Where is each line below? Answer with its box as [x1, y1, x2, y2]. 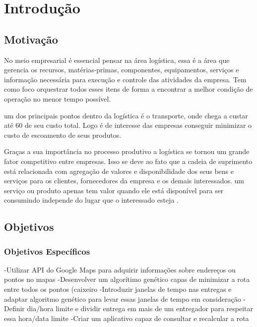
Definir [4, 303, 25, 314]
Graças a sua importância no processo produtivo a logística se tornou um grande [4, 146, 250, 157]
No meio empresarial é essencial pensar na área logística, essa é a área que [4, 54, 230, 65]
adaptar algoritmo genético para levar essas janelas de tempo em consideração [4, 293, 241, 304]
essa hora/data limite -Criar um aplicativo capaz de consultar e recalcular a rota [4, 313, 249, 323]
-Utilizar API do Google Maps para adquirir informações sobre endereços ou [4, 264, 236, 274]
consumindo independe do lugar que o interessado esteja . [4, 195, 179, 205]
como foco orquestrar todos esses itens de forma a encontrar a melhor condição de [4, 84, 253, 94]
